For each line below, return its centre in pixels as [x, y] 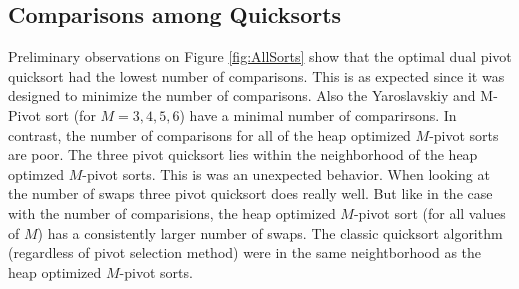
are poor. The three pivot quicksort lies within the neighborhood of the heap [243, 154]
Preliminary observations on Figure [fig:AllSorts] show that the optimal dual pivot [260, 56]
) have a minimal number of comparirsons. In [318, 114]
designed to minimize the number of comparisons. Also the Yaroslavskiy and [242, 95]
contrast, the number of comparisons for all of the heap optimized [209, 134]
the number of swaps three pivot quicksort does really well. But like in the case [250, 193]
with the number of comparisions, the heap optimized [172, 212]
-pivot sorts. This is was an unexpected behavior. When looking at [286, 173]
